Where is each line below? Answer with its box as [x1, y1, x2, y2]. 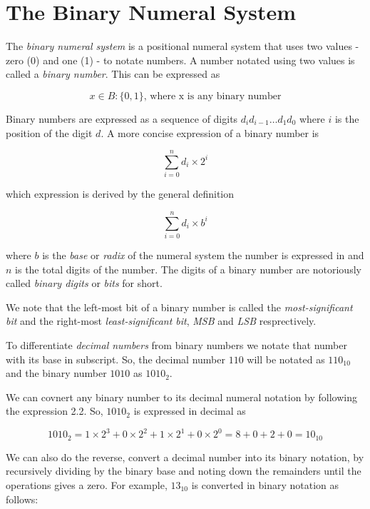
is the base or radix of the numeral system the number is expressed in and [42, 247, 364, 262]
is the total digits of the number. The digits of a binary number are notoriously [15, 261, 361, 276]
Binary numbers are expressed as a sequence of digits [6, 111, 238, 126]
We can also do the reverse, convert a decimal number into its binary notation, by [6, 449, 364, 464]
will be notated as [247, 351, 325, 366]
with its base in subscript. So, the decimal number [6, 351, 225, 366]
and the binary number [6, 366, 107, 381]
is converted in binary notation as [191, 478, 339, 493]
